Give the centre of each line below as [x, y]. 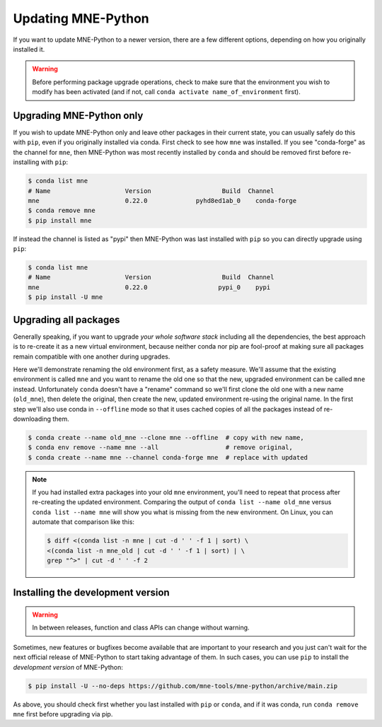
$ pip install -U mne [65, 297]
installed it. [29, 49]
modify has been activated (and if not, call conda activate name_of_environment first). [166, 92]
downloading [32, 419]
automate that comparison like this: [83, 522]
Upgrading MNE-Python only [78, 116]
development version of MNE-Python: [68, 667]
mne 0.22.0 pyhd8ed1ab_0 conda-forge [162, 200]
